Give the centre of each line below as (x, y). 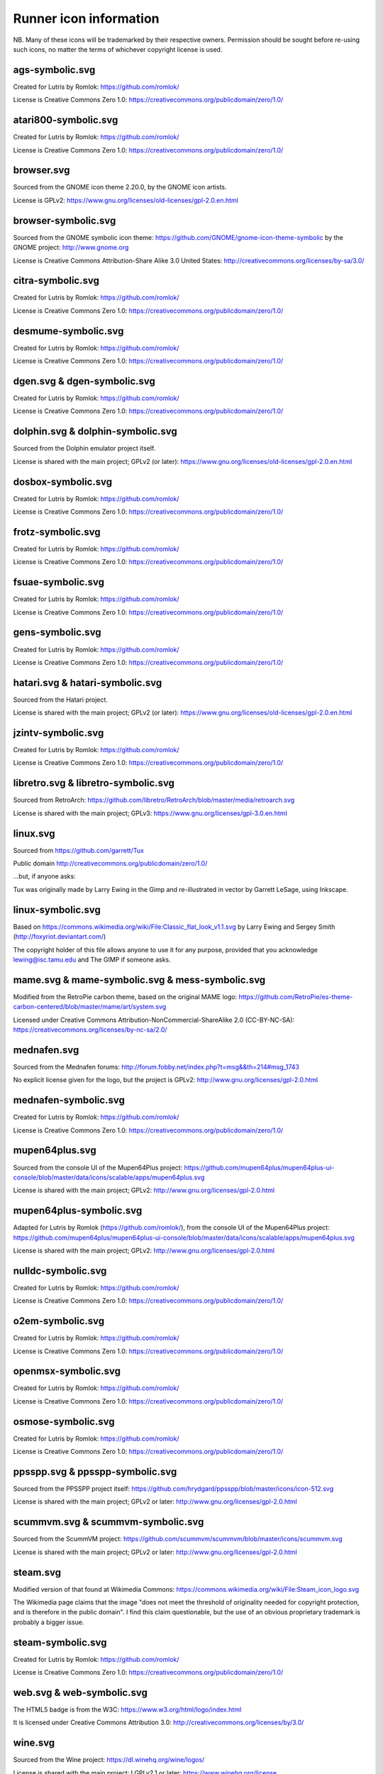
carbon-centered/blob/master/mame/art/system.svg (90, 1007)
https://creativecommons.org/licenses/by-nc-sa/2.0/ (90, 1030)
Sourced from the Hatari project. (60, 700)
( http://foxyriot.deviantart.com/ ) (60, 937)
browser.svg (41, 170)
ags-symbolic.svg (54, 70)
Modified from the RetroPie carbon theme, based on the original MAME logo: (125, 996)
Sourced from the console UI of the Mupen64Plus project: (98, 1167)
